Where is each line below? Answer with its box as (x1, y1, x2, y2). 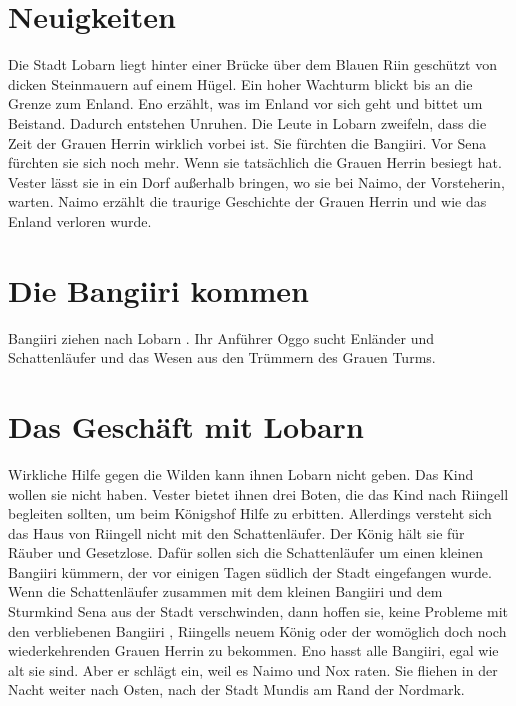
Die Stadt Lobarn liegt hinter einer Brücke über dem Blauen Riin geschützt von (8, 54, 497, 75)
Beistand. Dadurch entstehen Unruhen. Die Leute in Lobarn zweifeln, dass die (8, 112, 487, 133)
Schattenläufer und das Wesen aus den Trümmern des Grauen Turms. (8, 347, 436, 368)
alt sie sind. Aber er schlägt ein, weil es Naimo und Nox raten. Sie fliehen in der (8, 659, 498, 680)
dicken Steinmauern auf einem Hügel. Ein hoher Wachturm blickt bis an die (8, 73, 473, 94)
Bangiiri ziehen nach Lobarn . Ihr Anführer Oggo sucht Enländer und (8, 327, 435, 348)
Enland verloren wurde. (8, 210, 152, 231)
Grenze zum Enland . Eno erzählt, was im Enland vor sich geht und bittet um (8, 93, 483, 114)
